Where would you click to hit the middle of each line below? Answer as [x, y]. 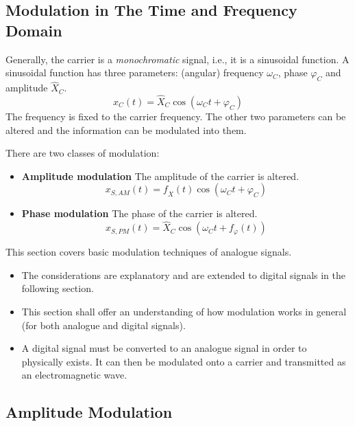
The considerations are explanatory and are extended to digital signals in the [184, 274]
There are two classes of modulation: [83, 153]
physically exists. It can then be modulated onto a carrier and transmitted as [184, 361]
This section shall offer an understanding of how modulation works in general [184, 311]
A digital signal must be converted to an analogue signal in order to [164, 348]
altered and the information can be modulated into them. [126, 130]
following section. [58, 288]
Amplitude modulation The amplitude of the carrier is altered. [160, 176]
